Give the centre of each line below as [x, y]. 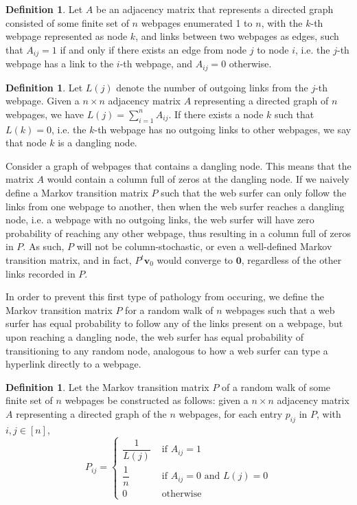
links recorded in [41, 273]
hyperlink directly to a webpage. [73, 364]
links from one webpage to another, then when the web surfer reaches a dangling [175, 206]
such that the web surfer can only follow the [254, 193]
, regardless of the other [291, 260]
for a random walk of [169, 310]
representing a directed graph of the [91, 413]
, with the [282, 22]
